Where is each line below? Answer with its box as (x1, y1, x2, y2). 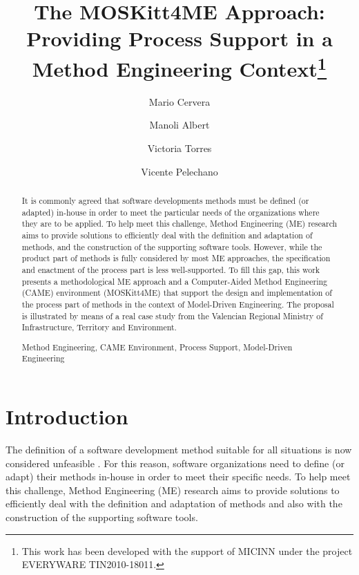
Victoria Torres (147, 141, 212, 155)
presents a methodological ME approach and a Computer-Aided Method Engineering (21, 275, 328, 287)
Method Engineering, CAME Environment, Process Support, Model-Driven (21, 341, 293, 352)
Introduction (6, 402, 128, 431)
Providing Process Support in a (26, 24, 333, 53)
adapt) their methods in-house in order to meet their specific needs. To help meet (6, 469, 351, 484)
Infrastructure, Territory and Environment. (21, 321, 177, 333)
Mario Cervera (148, 94, 211, 109)
